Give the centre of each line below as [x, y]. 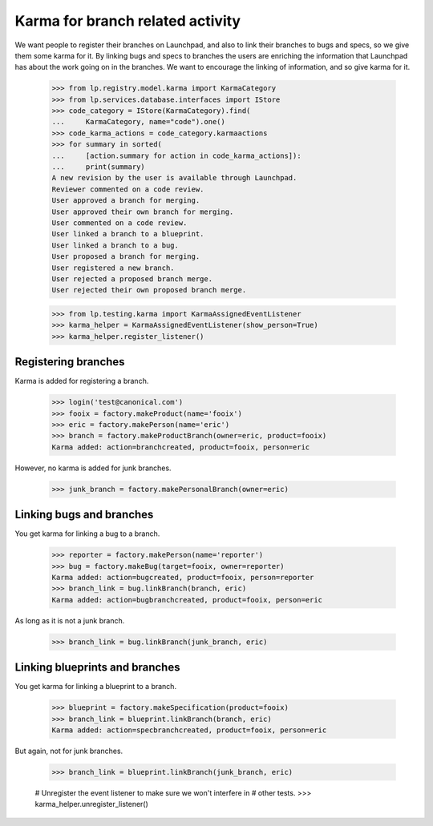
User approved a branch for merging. [126, 201]
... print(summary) [99, 167]
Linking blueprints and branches [97, 668]
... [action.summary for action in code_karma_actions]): [176, 155]
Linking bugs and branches [84, 515]
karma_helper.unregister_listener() [91, 804]
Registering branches [70, 362]
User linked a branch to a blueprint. [128, 234]
